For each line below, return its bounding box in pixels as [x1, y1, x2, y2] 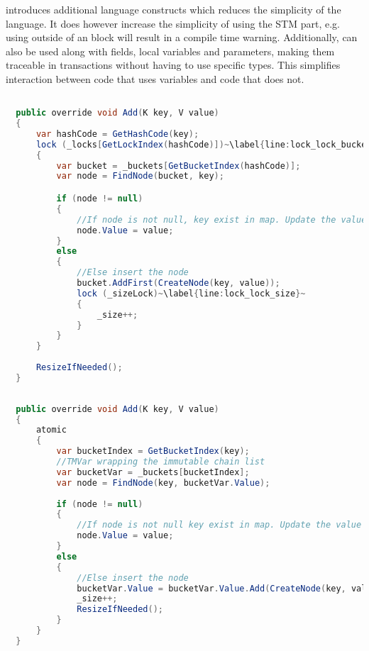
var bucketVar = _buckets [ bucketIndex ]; [56, 467, 250, 477]
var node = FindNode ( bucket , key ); [56, 171, 224, 182]
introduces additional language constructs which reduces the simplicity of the [6, 2, 341, 16]
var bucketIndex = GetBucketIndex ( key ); [56, 446, 250, 457]
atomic [35, 425, 67, 435]
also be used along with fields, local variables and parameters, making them [6, 43, 335, 58]
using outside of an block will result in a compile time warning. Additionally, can [6, 30, 358, 45]
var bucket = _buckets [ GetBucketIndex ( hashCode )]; [56, 160, 301, 171]
